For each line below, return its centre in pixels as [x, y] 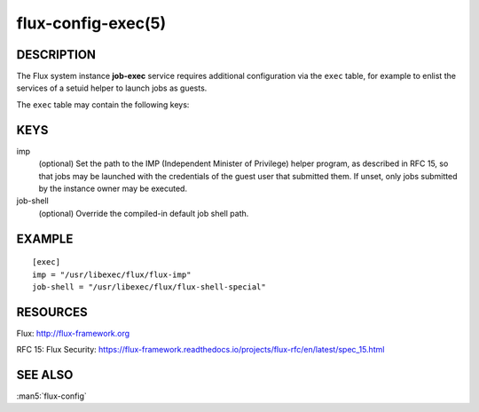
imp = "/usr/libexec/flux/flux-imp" [112, 274]
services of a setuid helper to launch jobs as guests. [112, 88]
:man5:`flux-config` [52, 396]
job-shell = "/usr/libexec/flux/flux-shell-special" [149, 287]
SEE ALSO [45, 375]
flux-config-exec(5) [91, 23]
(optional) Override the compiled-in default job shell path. [144, 213]
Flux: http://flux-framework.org [73, 333]
